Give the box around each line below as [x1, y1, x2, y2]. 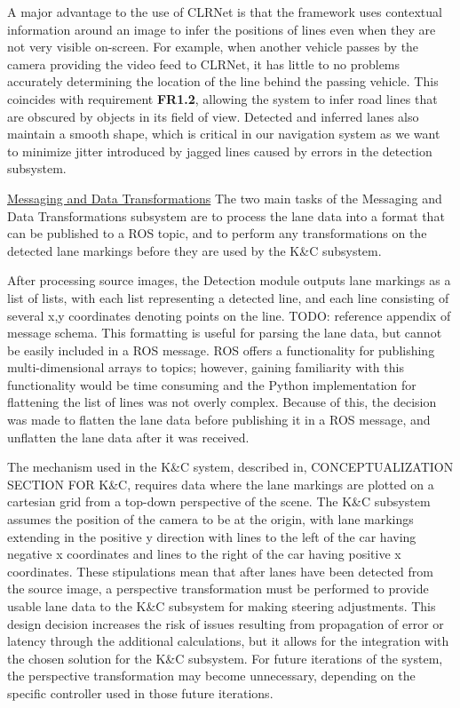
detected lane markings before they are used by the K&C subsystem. [7, 241, 382, 259]
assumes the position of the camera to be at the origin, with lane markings [7, 510, 414, 529]
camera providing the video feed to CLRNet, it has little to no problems [7, 54, 401, 73]
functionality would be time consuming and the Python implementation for [7, 375, 416, 394]
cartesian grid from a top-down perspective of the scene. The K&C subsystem [7, 492, 431, 511]
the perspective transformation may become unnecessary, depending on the [7, 666, 416, 685]
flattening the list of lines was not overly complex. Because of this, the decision [7, 393, 437, 411]
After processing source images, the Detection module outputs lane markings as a [7, 271, 451, 290]
